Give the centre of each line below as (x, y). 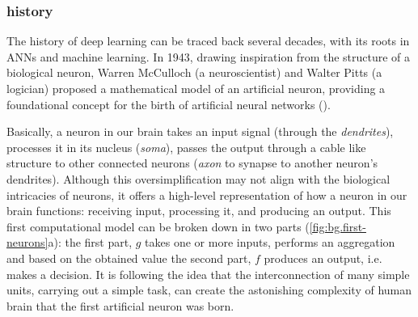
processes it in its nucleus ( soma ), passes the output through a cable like (186, 147)
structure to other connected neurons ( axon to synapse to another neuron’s (192, 163)
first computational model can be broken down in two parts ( (158, 226)
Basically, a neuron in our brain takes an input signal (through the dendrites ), (200, 131)
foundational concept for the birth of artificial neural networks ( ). (169, 104)
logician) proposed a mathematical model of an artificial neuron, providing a (196, 88)
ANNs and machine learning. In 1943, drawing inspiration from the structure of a (209, 56)
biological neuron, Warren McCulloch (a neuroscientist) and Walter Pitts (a (194, 72)
